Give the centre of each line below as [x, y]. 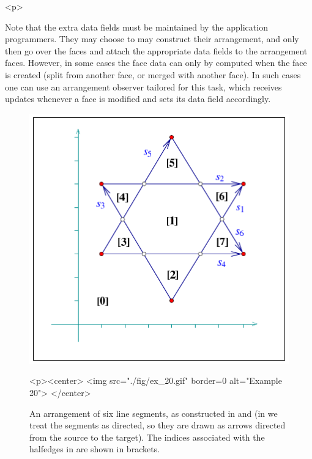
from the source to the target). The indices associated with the [147, 437]
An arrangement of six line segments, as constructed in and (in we [154, 413]
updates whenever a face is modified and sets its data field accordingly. [138, 99]
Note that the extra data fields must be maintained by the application [136, 27]
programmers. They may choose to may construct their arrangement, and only [152, 39]
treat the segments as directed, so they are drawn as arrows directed [158, 425]
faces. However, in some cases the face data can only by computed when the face [156, 63]
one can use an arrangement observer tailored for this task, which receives [143, 86]
